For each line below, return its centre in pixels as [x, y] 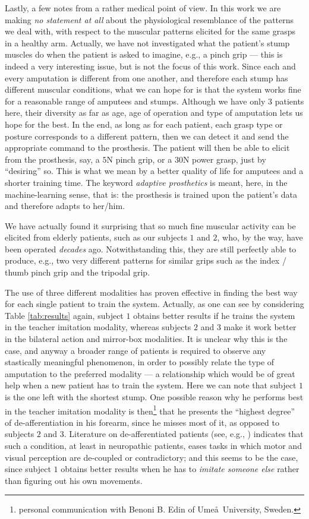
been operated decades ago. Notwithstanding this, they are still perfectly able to [151, 249]
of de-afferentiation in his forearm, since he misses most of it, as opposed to [142, 422]
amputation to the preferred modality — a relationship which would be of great [150, 373]
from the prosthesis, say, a [52, 159]
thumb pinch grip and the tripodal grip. [78, 272]
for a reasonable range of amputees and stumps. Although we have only [135, 101]
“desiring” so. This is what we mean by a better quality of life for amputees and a [154, 171]
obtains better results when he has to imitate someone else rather [180, 469]
